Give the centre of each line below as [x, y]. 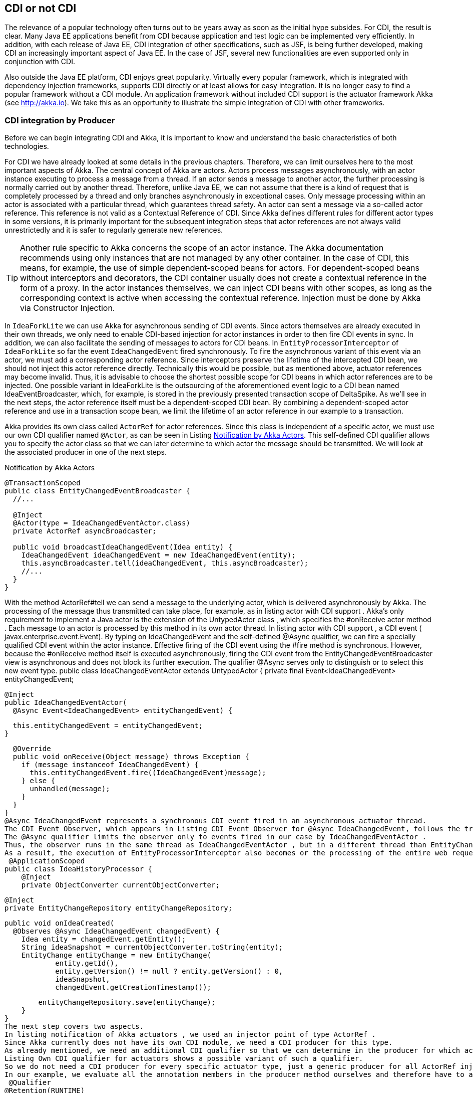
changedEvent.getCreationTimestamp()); [133, 987]
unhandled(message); [70, 789]
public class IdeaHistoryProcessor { [79, 869]
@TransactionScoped [43, 483]
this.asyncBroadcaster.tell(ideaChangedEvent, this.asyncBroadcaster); [165, 563]
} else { [38, 781]
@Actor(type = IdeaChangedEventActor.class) [101, 523]
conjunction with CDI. [40, 62]
